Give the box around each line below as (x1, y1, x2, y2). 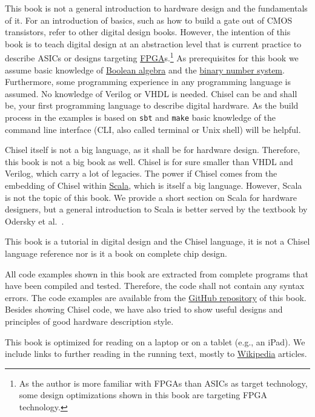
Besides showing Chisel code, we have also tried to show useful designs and (5, 303, 283, 316)
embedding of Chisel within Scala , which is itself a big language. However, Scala (5, 179, 302, 192)
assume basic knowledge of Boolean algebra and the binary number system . (5, 63, 285, 76)
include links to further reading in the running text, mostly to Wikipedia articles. (5, 347, 307, 360)
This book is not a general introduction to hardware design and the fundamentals (5, 2, 308, 14)
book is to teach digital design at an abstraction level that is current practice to (5, 37, 302, 50)
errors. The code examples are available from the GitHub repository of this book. (5, 291, 307, 303)
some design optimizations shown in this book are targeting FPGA (19, 388, 268, 401)
